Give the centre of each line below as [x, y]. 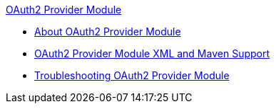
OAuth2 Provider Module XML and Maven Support [152, 53]
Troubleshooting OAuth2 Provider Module [132, 75]
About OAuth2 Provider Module [108, 31]
